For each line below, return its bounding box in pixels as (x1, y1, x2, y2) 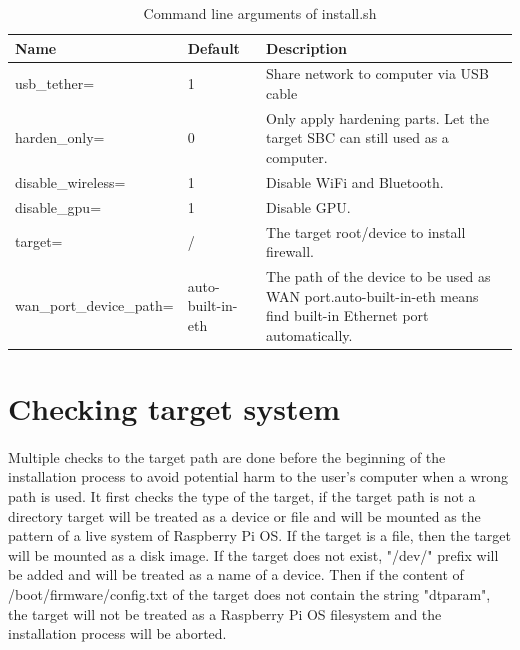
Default (187, 37, 240, 58)
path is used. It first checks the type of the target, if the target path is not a (8, 486, 476, 507)
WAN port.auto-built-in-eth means (266, 285, 479, 306)
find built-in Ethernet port (266, 305, 429, 326)
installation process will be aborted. (8, 623, 227, 644)
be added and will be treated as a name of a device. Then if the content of (8, 564, 464, 585)
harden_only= (15, 127, 105, 148)
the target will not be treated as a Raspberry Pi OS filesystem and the (8, 603, 442, 624)
